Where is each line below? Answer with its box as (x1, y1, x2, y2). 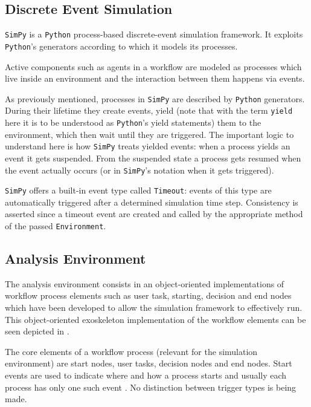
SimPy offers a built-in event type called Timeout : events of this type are (5, 184, 272, 197)
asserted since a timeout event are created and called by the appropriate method (5, 207, 303, 220)
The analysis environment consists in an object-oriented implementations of (5, 277, 284, 290)
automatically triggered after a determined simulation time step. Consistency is (5, 195, 298, 208)
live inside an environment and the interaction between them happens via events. (5, 72, 305, 85)
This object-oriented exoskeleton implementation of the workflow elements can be (5, 313, 306, 325)
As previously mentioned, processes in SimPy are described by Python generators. (5, 92, 305, 105)
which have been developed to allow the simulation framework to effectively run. (5, 301, 303, 314)
